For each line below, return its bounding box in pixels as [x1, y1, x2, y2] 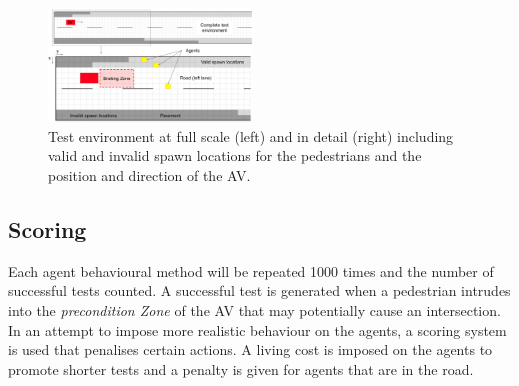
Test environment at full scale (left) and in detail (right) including [48, 125, 454, 146]
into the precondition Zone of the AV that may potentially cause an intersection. [8, 300, 501, 321]
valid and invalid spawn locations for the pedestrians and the [48, 145, 422, 166]
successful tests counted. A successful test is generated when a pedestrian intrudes [8, 280, 511, 301]
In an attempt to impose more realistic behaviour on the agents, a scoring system [8, 319, 507, 340]
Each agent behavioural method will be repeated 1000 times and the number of [8, 260, 494, 281]
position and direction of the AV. [48, 165, 251, 186]
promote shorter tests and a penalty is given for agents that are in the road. [8, 358, 474, 379]
